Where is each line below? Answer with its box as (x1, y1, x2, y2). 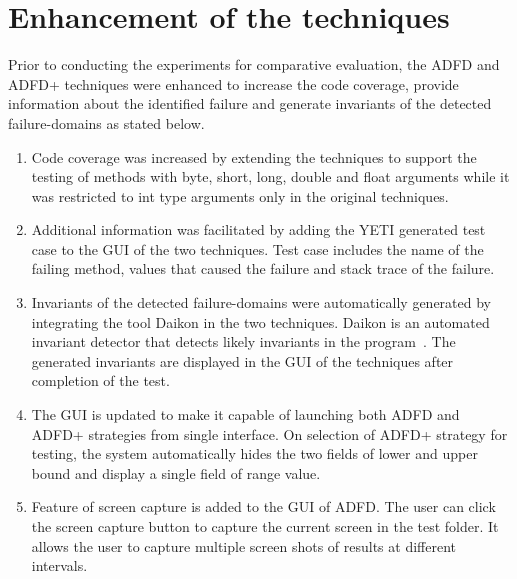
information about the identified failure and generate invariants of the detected (8, 93, 492, 114)
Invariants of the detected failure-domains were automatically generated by (31, 292, 491, 313)
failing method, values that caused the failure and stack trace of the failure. (31, 258, 495, 279)
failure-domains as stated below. (8, 112, 205, 133)
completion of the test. (31, 370, 170, 391)
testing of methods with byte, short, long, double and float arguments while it (31, 166, 510, 187)
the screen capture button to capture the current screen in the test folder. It (31, 516, 499, 536)
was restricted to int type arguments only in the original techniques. (31, 185, 449, 206)
